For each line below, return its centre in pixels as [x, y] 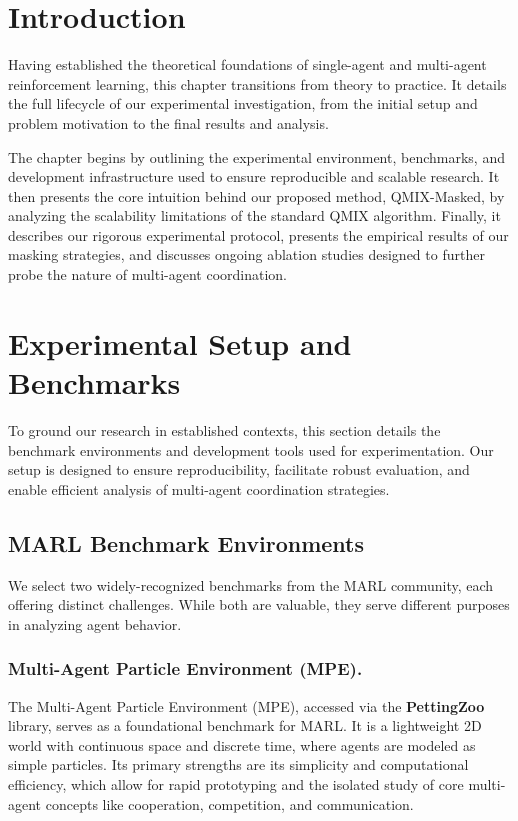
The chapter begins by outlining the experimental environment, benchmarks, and [256, 156]
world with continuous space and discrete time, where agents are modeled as [242, 744]
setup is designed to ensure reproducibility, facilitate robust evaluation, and [239, 469]
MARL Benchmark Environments [186, 542]
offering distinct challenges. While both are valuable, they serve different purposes [259, 604]
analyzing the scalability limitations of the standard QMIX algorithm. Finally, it [254, 215]
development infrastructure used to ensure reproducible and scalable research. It [254, 176]
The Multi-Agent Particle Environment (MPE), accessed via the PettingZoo [246, 705]
